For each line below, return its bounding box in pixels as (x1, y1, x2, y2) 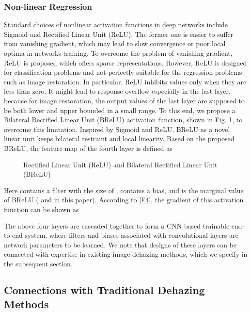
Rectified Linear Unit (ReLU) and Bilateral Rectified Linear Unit (23, 159, 218, 169)
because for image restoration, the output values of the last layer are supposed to (4, 95, 245, 105)
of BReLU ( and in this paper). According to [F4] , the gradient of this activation (4, 195, 244, 205)
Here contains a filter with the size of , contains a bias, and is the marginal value (4, 185, 244, 195)
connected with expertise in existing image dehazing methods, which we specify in (4, 249, 248, 259)
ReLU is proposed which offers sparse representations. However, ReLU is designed (4, 57, 247, 67)
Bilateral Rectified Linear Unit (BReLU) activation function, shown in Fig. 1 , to (4, 115, 243, 125)
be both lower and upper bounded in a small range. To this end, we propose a (4, 105, 235, 115)
